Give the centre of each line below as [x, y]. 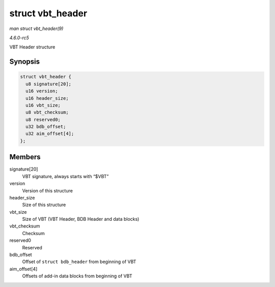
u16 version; [42, 91]
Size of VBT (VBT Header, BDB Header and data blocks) [81, 219]
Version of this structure [48, 190]
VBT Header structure [32, 47]
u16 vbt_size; [43, 105]
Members [25, 157]
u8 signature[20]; [48, 84]
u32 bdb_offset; [46, 127]
